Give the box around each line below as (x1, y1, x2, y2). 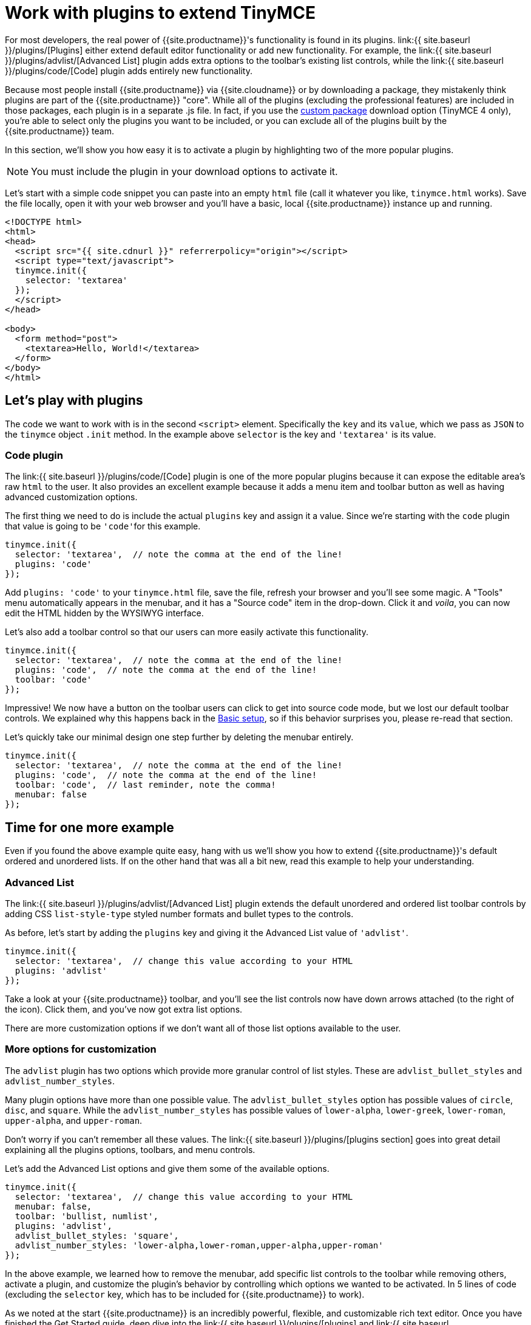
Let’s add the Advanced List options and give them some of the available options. (5, 1163, 330, 1174)
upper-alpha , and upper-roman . (5, 1115, 143, 1126)
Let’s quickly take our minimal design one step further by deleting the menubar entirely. (5, 732, 354, 743)
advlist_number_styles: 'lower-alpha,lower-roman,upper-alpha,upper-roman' (15, 1240, 384, 1250)
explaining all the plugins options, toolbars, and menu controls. (5, 1144, 255, 1155)
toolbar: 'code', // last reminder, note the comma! (15, 780, 276, 790)
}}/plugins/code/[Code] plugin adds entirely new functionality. (5, 65, 252, 76)
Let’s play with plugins (5, 393, 143, 408)
